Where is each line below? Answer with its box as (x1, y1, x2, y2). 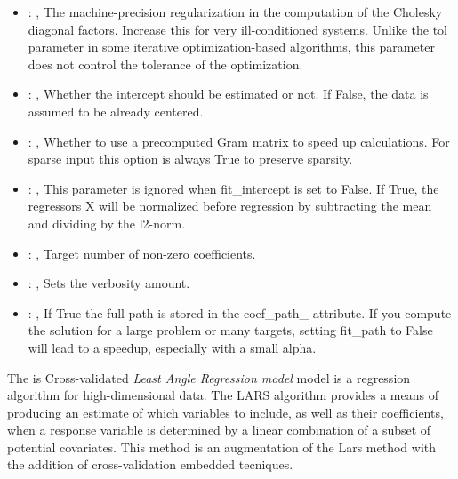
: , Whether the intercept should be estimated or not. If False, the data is (28, 84, 429, 103)
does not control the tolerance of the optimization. (28, 54, 303, 73)
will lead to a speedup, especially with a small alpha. (28, 338, 317, 356)
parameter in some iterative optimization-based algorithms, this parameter (28, 37, 435, 56)
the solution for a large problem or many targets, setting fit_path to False (28, 321, 433, 339)
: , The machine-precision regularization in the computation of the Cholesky (28, 3, 443, 20)
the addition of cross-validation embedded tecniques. (7, 455, 293, 474)
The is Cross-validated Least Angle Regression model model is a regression (7, 368, 411, 387)
